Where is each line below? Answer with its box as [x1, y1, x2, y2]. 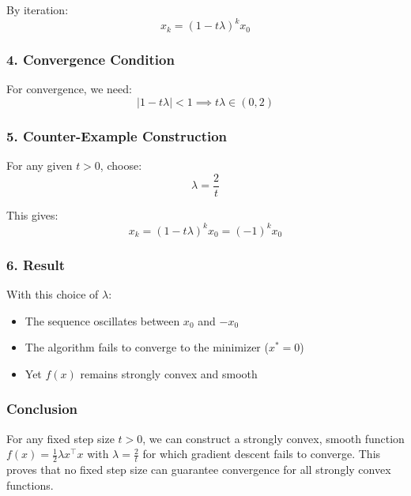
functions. [6, 476, 54, 493]
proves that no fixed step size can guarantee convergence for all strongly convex [6, 461, 391, 478]
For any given [6, 157, 73, 174]
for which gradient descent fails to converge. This [142, 445, 381, 462]
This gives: [6, 206, 58, 223]
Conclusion [6, 399, 77, 419]
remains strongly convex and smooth [80, 365, 258, 381]
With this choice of [6, 286, 99, 302]
